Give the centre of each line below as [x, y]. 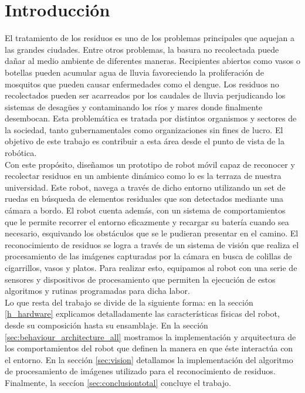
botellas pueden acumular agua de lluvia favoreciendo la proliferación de [135, 72]
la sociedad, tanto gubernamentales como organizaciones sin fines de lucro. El [144, 129]
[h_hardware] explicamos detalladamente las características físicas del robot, [142, 314]
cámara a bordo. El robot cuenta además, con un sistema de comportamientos [145, 210]
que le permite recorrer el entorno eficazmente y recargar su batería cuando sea [147, 221]
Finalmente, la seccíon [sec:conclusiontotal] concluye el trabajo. [118, 382]
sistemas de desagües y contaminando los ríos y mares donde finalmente [134, 106]
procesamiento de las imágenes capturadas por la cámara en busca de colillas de [148, 256]
